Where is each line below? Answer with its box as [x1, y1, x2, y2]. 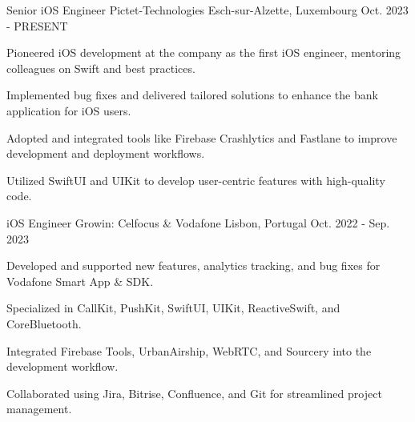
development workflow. [6, 358, 119, 375]
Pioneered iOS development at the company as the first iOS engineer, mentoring [6, 44, 401, 61]
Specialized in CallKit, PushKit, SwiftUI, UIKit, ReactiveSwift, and [6, 299, 340, 316]
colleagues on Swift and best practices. [6, 59, 195, 76]
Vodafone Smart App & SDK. [6, 272, 154, 289]
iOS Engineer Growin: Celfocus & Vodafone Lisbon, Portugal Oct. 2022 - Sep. [6, 214, 390, 231]
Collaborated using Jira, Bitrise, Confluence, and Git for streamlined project [6, 384, 382, 401]
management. [6, 400, 72, 417]
